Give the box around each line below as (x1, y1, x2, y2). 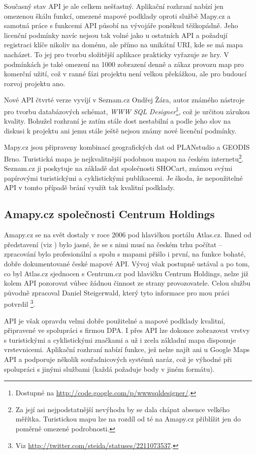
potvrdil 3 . (4, 297, 35, 309)
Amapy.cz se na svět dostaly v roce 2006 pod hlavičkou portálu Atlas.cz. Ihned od (4, 229, 252, 240)
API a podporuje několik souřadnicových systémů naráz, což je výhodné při (4, 354, 232, 364)
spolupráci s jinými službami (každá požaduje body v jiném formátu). (4, 363, 215, 374)
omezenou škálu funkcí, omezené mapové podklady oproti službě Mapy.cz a (4, 10, 231, 21)
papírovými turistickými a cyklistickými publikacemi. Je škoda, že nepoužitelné (4, 172, 243, 183)
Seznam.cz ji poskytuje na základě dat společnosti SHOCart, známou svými (4, 163, 232, 173)
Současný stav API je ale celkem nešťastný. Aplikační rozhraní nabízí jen (4, 1, 224, 11)
